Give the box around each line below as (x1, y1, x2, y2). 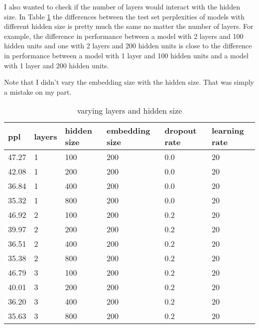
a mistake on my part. (4, 86, 72, 97)
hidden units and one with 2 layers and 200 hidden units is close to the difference (4, 40, 252, 51)
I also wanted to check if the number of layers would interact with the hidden (4, 1, 240, 11)
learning (211, 125, 244, 137)
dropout (164, 125, 197, 137)
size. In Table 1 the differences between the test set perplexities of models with (4, 11, 245, 21)
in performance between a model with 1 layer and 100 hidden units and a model (4, 50, 249, 60)
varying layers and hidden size (77, 105, 182, 117)
